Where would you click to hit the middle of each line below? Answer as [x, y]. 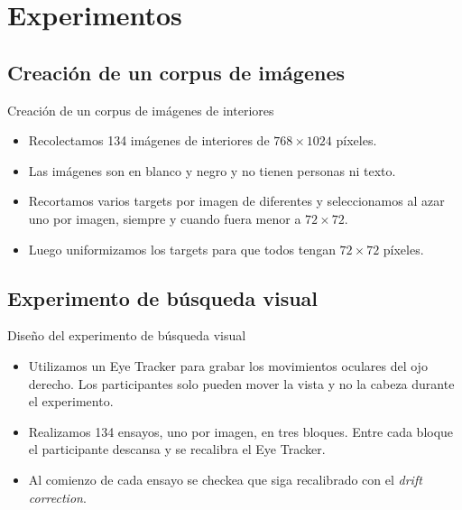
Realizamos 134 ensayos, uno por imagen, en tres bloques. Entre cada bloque [241, 431]
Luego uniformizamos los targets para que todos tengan [182, 249]
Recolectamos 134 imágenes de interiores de [149, 140]
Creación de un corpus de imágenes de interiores [141, 110]
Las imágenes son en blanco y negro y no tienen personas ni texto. [212, 170]
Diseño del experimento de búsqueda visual [127, 335]
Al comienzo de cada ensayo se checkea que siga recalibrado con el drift [225, 479]
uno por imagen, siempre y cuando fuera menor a [165, 218]
